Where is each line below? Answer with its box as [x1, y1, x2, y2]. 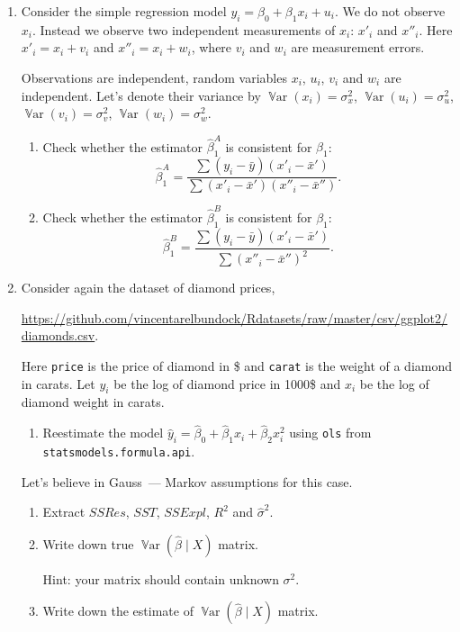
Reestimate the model [42, 423, 164, 442]
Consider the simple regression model [21, 2, 227, 20]
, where [191, 38, 232, 57]
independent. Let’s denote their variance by [21, 86, 261, 104]
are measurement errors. [291, 38, 425, 57]
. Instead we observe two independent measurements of [32, 20, 336, 39]
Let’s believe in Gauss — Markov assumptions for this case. [21, 472, 353, 491]
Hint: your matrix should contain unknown [42, 569, 279, 588]
